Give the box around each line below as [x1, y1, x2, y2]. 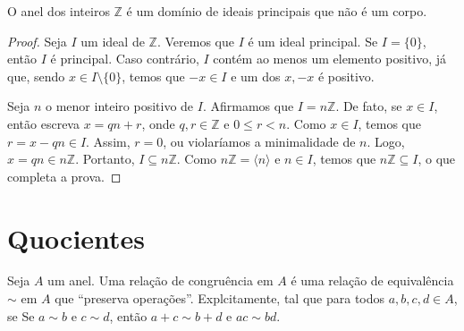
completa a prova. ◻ [7, 166, 122, 185]
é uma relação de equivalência [291, 271, 454, 290]
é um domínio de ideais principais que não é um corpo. [126, 2, 427, 20]
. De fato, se [335, 97, 402, 115]
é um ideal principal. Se [248, 31, 378, 50]
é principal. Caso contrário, [50, 49, 199, 68]
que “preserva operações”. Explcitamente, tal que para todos [55, 289, 385, 308]
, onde [141, 114, 175, 132]
